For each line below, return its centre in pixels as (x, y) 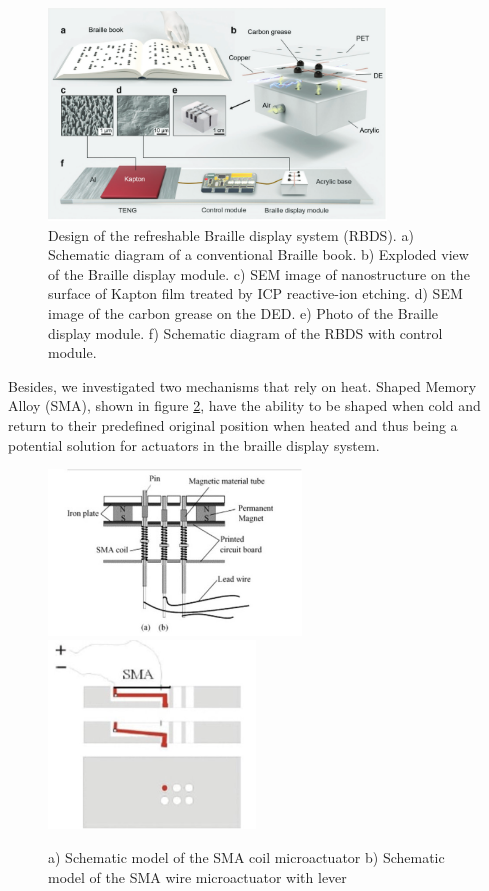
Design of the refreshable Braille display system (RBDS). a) (231, 234)
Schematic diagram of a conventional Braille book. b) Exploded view (258, 254)
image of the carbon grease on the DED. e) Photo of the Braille (243, 313)
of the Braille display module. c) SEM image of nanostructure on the (259, 273)
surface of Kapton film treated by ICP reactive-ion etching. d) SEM (255, 293)
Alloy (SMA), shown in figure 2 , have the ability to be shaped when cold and (244, 405)
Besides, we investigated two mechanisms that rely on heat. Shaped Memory (242, 385)
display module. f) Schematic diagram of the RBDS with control (245, 332)
